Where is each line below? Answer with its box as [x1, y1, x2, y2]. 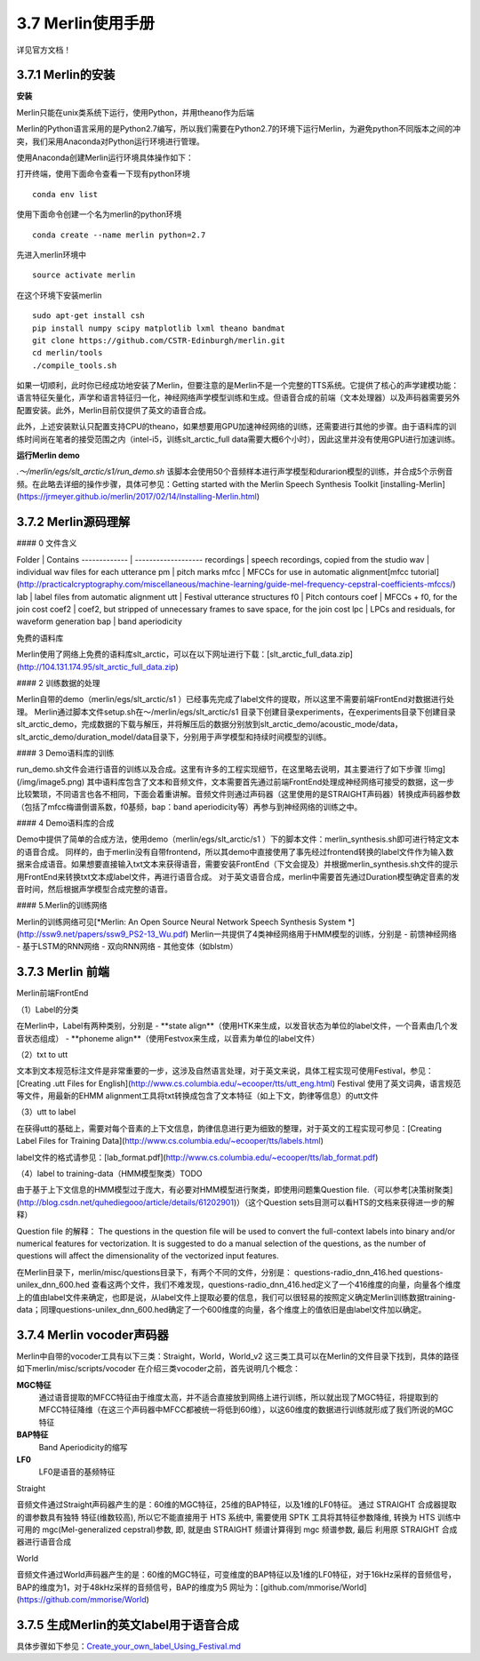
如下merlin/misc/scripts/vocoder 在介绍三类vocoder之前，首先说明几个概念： [16, 1363, 301, 1374]
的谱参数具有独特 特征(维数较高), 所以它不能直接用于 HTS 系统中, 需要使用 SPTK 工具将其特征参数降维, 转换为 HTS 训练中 [16, 1512, 461, 1522]
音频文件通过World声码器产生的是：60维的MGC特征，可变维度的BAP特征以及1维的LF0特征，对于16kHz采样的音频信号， [16, 1569, 457, 1580]
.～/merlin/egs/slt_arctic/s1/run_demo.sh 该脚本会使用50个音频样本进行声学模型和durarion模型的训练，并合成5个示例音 [16, 467, 453, 477]
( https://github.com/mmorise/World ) [16, 1593, 150, 1604]
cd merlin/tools [32, 347, 103, 358]
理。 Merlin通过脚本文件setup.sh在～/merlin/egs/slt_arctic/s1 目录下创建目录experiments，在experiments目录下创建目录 [16, 707, 457, 717]
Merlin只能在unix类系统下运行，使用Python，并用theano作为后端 [16, 107, 255, 117]
